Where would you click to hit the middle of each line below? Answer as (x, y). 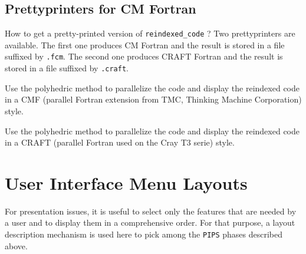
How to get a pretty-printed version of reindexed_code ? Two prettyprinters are (150, 33)
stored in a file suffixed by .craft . (67, 68)
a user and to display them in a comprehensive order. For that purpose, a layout (150, 222)
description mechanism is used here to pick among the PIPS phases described (144, 234)
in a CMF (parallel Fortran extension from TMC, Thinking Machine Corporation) (153, 99)
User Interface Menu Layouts (126, 182)
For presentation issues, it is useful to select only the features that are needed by (151, 211)
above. (16, 245)
